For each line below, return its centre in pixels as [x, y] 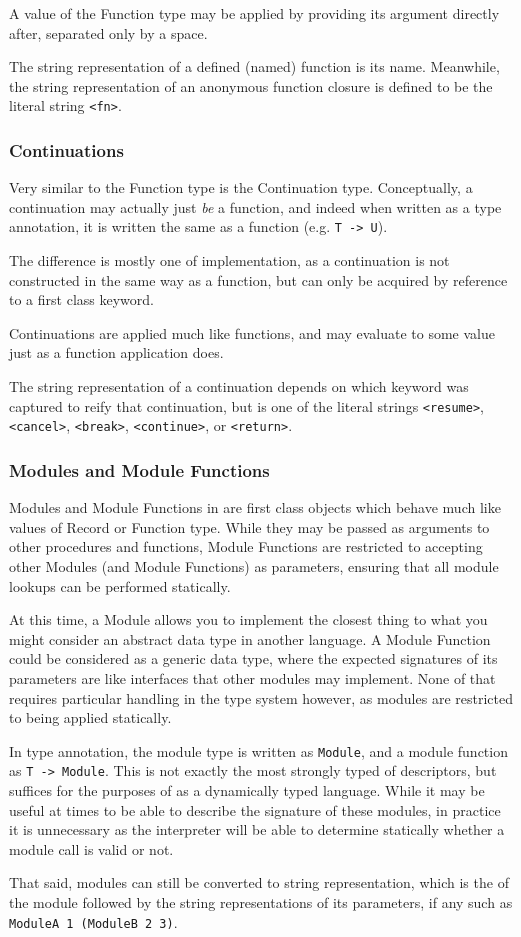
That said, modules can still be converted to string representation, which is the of [259, 882]
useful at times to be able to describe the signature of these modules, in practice [255, 809]
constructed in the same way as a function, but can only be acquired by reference [258, 279]
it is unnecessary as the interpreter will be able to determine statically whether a [257, 829]
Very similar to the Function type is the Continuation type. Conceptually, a [241, 187]
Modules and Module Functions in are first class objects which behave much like [255, 507]
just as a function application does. [116, 352]
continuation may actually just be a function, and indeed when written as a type [255, 206]
